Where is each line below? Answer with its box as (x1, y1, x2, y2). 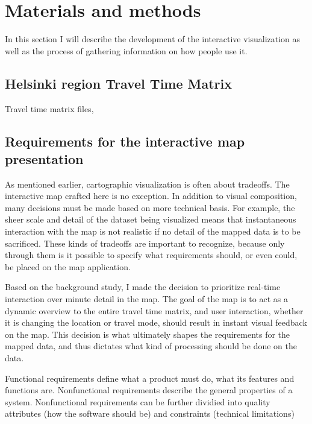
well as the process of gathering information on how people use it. (5, 44, 248, 57)
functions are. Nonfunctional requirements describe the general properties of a (5, 384, 293, 396)
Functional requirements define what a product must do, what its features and (5, 372, 295, 384)
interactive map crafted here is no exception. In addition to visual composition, (5, 189, 297, 202)
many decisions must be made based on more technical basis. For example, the (5, 201, 295, 214)
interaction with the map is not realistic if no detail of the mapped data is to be (5, 225, 301, 238)
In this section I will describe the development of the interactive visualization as (5, 33, 301, 45)
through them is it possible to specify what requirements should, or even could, (5, 248, 298, 261)
